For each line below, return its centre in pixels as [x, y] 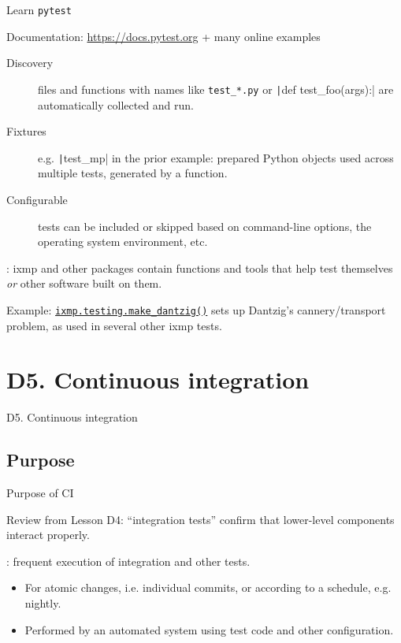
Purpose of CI [40, 493]
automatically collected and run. [116, 104]
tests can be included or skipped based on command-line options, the [205, 226]
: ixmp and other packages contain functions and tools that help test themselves [200, 268]
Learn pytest [39, 9]
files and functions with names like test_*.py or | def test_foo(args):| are [216, 89]
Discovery [30, 63]
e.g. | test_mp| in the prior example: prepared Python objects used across [216, 157]
